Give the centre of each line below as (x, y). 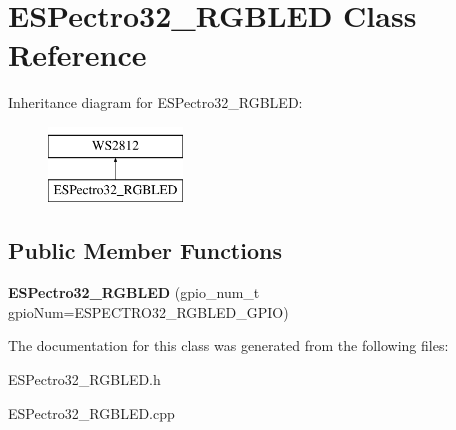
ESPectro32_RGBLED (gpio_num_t (134, 292)
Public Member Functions (145, 250)
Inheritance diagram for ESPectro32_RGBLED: (155, 102)
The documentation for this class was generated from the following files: (228, 345)
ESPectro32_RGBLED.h (84, 379)
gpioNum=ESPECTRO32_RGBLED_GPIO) (148, 311)
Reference (77, 54)
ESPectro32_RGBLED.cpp (91, 412)
